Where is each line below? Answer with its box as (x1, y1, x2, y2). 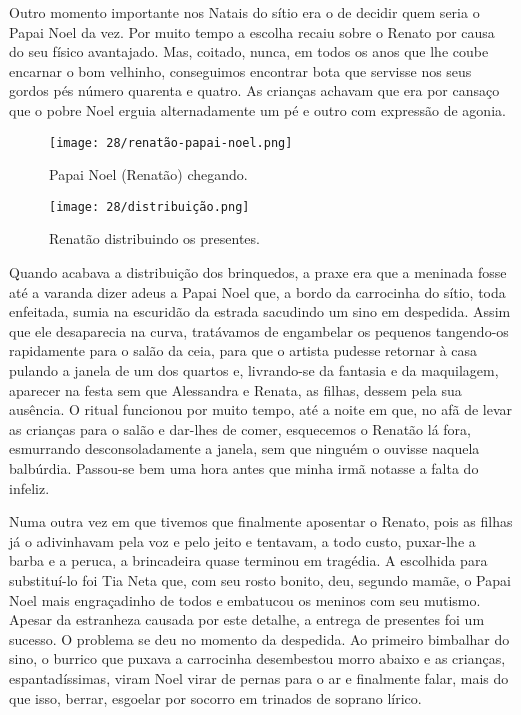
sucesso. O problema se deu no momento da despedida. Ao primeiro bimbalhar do (9, 628, 510, 649)
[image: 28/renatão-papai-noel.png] (49, 135, 293, 150)
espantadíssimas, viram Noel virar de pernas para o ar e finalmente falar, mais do (9, 667, 509, 688)
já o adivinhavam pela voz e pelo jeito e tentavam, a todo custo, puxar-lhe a (9, 530, 476, 551)
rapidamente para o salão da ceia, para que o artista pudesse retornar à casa (9, 340, 478, 361)
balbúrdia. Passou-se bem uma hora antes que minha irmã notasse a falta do (9, 458, 479, 478)
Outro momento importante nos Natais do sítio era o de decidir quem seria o (9, 2, 480, 22)
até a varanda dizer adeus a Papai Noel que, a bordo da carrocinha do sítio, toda (9, 281, 506, 302)
